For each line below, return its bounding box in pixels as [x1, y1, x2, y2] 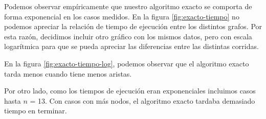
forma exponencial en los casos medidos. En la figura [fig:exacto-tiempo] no [4, 11, 239, 21]
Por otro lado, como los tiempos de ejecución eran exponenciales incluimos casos [4, 85, 256, 96]
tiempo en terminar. [4, 105, 67, 116]
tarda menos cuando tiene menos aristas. [4, 68, 132, 79]
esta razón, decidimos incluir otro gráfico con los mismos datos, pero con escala [4, 31, 252, 41]
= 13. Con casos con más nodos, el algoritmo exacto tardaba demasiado [30, 95, 255, 106]
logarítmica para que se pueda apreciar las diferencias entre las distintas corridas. [4, 41, 259, 52]
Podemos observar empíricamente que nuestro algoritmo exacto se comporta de [4, 1, 252, 11]
